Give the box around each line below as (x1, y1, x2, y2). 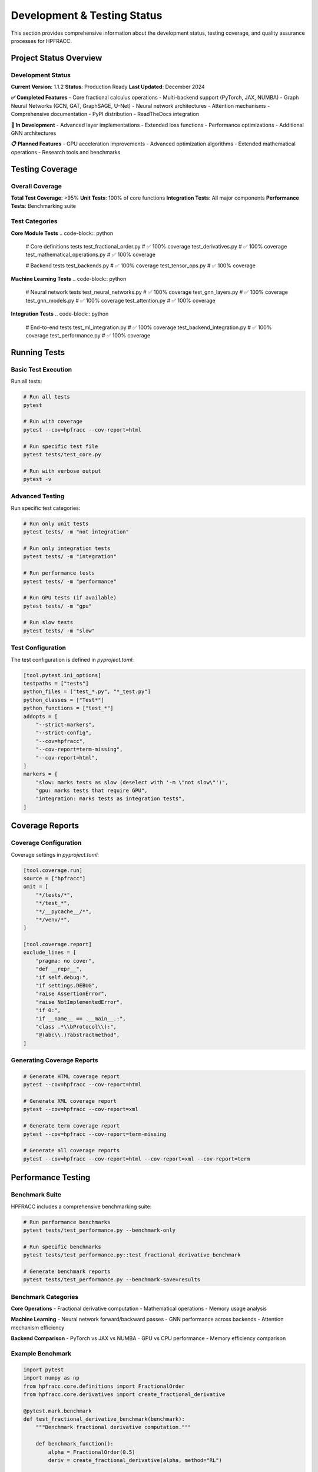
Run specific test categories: (11, 504, 81, 512)
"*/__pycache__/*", (35, 908, 92, 915)
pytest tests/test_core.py (23, 451, 101, 457)
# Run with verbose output (23, 468, 101, 474)
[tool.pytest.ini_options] (23, 672, 101, 678)
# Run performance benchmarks (23, 1219, 111, 1225)
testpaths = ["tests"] (23, 680, 89, 687)
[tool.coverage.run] (23, 867, 82, 874)
